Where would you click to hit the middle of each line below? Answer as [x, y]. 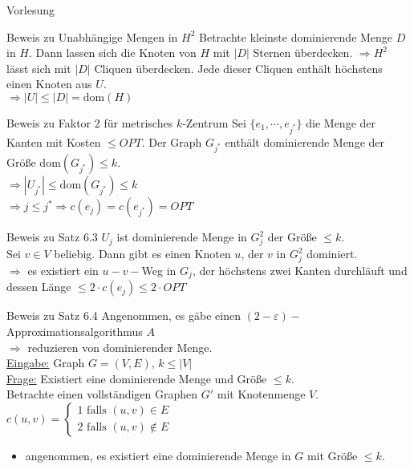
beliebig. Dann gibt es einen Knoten [142, 254]
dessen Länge [39, 287]
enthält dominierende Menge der [305, 142]
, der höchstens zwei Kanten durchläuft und [300, 270]
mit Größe [332, 455]
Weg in [159, 270]
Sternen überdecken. [303, 53]
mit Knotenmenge [261, 394]
